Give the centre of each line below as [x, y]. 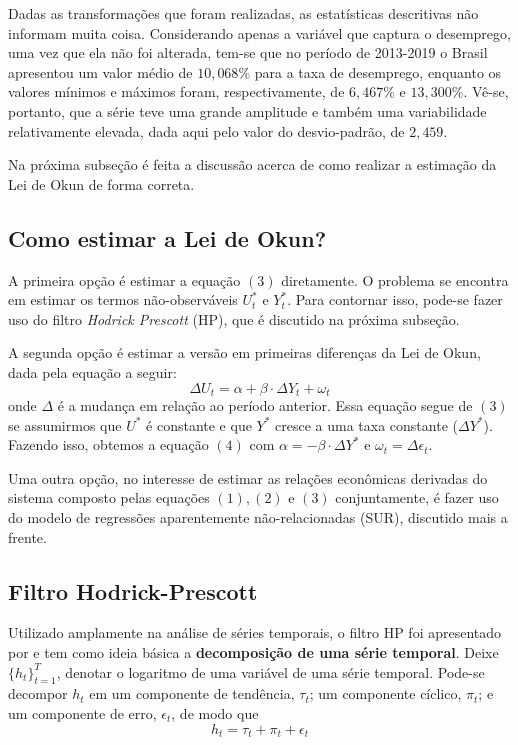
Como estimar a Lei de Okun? [167, 237]
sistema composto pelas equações [109, 497]
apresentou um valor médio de [100, 71]
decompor [38, 693]
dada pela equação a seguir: [92, 371]
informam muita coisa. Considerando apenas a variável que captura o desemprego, [259, 32]
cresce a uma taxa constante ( [366, 424]
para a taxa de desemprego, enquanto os [378, 71]
